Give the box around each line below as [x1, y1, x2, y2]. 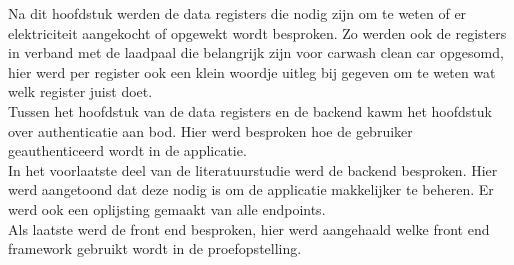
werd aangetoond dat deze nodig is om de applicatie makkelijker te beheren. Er [8, 179, 494, 200]
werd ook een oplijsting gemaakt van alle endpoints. [8, 198, 326, 219]
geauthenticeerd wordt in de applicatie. [8, 140, 247, 161]
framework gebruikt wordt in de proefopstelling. [8, 238, 302, 259]
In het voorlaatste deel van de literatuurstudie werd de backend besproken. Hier [8, 159, 498, 180]
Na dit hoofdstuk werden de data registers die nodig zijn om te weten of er [8, 3, 467, 23]
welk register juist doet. [8, 81, 153, 102]
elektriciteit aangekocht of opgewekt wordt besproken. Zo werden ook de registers [8, 22, 507, 43]
